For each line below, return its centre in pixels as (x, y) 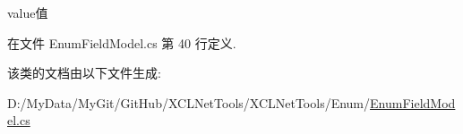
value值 (28, 13)
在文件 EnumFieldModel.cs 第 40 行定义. (122, 42)
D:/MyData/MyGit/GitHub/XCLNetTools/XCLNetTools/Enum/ (189, 102)
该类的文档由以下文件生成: (84, 73)
